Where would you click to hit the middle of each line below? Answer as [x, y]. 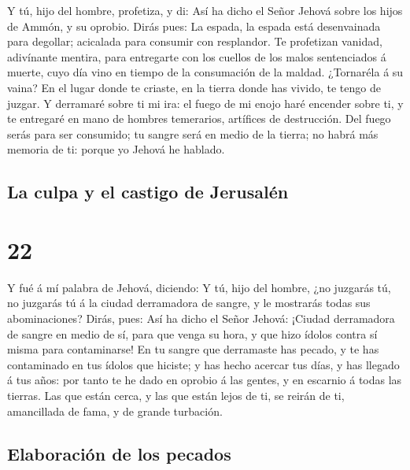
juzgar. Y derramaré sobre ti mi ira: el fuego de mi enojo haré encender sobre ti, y [205, 103]
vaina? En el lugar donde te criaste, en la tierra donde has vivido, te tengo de [194, 87]
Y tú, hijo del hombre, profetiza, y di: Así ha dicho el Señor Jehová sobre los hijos [205, 10]
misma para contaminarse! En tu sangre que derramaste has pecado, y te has [193, 349]
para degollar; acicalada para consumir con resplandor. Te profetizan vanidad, [195, 41]
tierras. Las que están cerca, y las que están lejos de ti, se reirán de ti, [176, 395]
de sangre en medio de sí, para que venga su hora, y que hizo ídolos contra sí [192, 333]
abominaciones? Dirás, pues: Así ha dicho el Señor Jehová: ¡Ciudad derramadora [201, 318]
